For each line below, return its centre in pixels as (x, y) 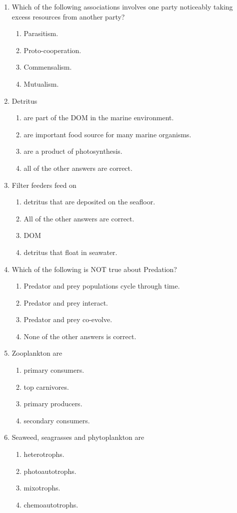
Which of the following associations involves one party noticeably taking (122, 7)
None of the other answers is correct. (80, 336)
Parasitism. (41, 33)
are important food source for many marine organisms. (107, 134)
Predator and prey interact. (66, 302)
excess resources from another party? (68, 16)
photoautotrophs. (50, 471)
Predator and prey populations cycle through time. (102, 286)
